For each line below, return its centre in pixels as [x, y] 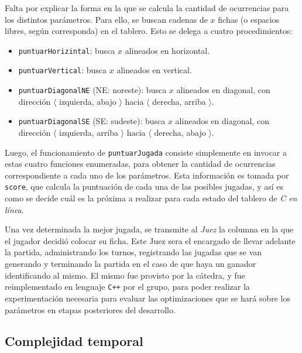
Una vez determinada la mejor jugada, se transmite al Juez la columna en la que [149, 229]
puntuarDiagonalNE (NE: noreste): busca [92, 90]
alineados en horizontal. [167, 50]
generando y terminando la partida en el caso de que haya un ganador [131, 264]
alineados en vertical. [154, 70]
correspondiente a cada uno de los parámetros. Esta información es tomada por [147, 175]
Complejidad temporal [74, 341]
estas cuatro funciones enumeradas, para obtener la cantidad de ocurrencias [140, 164]
